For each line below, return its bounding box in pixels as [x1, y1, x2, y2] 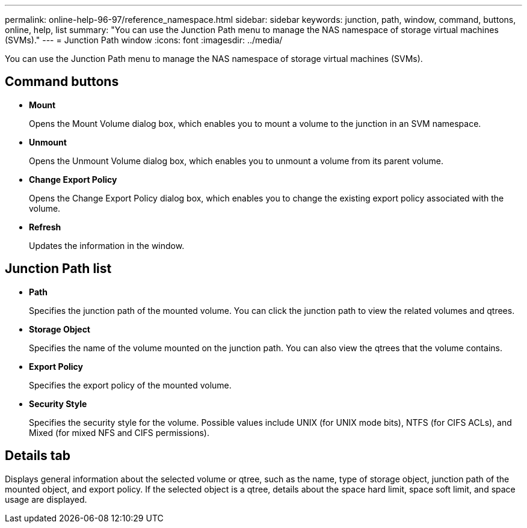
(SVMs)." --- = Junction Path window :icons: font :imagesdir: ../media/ [5, 35, 283, 45]
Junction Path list [5, 261, 112, 277]
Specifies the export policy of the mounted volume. [29, 379, 232, 390]
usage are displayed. [5, 494, 87, 505]
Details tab [5, 448, 70, 464]
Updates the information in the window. [29, 240, 185, 251]
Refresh [29, 221, 61, 232]
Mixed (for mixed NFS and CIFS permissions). [29, 427, 209, 438]
